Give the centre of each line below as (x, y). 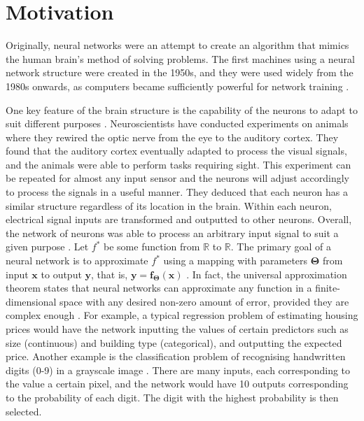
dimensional (31, 301)
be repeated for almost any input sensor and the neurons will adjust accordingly (178, 178)
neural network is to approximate (77, 261)
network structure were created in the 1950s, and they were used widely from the (180, 72)
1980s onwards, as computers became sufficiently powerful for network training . (177, 86)
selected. (24, 411)
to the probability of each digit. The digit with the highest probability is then (172, 397)
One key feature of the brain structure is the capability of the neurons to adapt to (182, 109)
